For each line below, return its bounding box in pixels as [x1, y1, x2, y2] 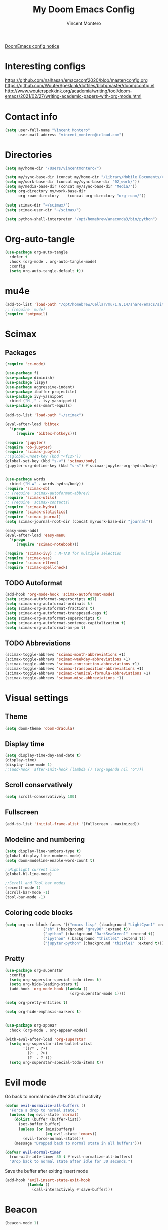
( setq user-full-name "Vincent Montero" [5, 127, 91, 133]
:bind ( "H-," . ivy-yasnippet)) [9, 398, 77, 404]
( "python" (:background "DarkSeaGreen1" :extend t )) [43, 931, 155, 937]
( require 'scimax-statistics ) [5, 509, 68, 515]
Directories [5, 149, 52, 160]
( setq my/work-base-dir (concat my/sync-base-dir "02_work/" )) [5, 179, 140, 184]
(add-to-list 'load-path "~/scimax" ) [5, 413, 84, 418]
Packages [5, 348, 36, 357]
